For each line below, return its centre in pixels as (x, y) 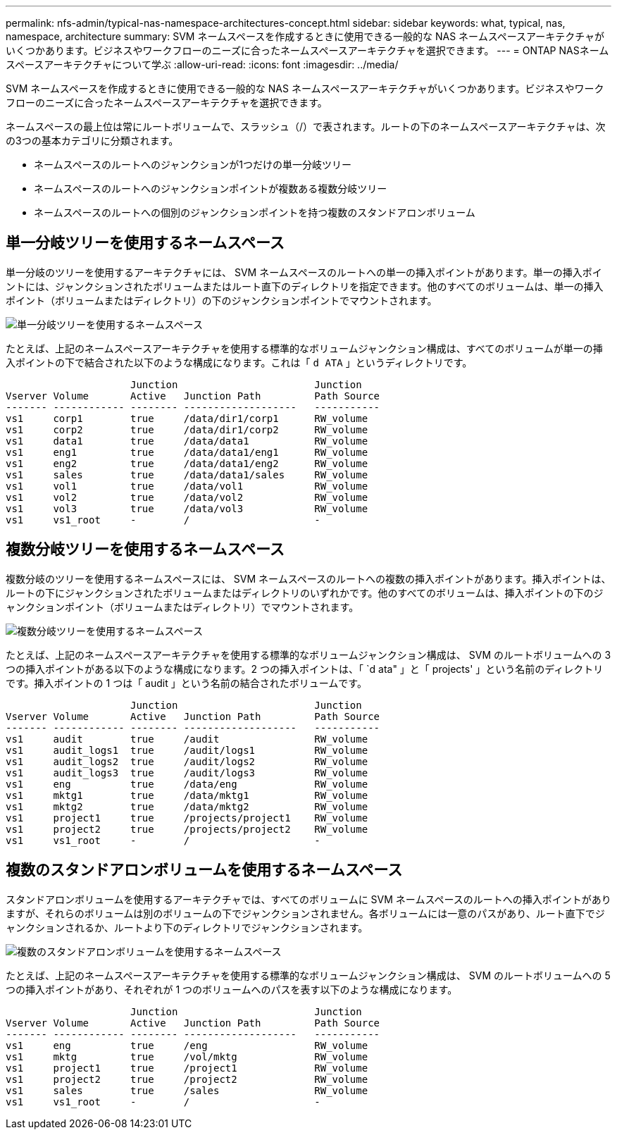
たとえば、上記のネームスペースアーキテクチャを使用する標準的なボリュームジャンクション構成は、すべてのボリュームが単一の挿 (304, 348)
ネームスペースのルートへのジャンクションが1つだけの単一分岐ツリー (193, 165)
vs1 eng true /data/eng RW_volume (187, 784)
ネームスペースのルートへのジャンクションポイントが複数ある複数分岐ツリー (211, 188)
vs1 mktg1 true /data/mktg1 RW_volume (187, 795)
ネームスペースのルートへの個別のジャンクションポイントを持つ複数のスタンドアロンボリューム (255, 212)
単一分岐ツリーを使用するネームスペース (145, 243)
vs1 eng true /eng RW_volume (187, 1045)
